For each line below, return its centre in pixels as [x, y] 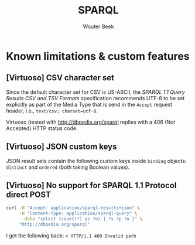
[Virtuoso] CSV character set [60, 78]
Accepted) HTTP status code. [42, 128]
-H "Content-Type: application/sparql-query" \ [78, 214]
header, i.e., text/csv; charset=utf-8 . [52, 110]
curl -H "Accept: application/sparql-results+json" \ [73, 208]
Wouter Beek [98, 26]
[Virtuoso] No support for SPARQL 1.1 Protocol [91, 185]
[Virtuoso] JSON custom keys [61, 147]
